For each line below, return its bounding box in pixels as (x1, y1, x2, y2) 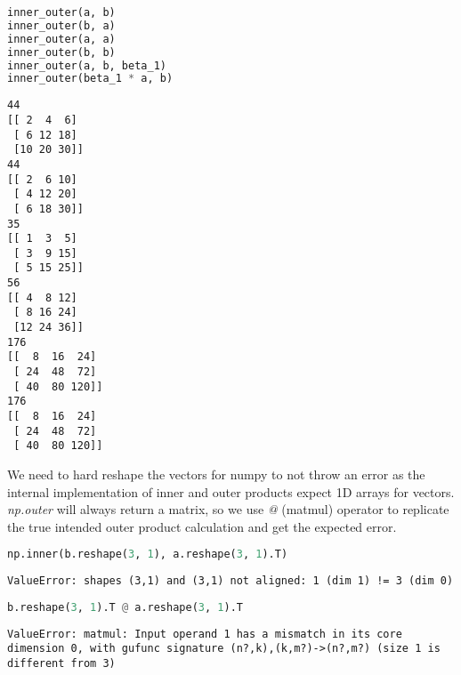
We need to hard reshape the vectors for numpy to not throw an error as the (7, 465, 425, 483)
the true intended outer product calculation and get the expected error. (7, 517, 397, 535)
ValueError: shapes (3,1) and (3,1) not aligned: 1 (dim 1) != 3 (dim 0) (7, 575, 454, 588)
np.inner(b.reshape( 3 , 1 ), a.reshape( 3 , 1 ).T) (7, 548, 288, 561)
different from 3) (7, 657, 116, 671)
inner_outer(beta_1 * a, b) (7, 72, 174, 85)
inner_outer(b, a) (7, 19, 116, 32)
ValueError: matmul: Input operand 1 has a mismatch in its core (7, 627, 402, 640)
